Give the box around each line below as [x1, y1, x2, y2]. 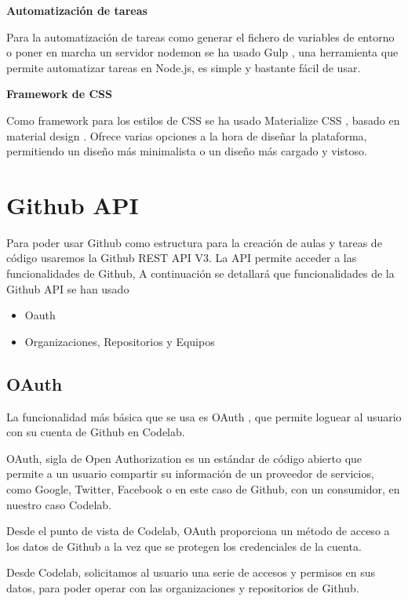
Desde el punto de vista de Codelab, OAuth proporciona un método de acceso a [6, 523, 390, 539]
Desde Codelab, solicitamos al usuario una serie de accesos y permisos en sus [6, 564, 376, 581]
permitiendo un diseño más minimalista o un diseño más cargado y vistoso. [6, 143, 367, 159]
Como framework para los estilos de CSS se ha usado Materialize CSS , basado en [6, 111, 400, 128]
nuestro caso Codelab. [6, 496, 111, 512]
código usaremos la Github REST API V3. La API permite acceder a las [6, 250, 357, 266]
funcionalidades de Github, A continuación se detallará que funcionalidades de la [6, 265, 395, 282]
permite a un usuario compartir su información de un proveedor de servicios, [6, 465, 374, 482]
